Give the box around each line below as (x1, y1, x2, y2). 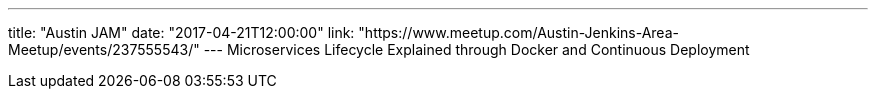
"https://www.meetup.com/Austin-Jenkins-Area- (358, 24, 679, 41)
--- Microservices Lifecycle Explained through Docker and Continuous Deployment (203, 41, 750, 58)
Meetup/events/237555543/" (8, 41, 200, 58)
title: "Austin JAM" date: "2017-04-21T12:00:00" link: (8, 24, 355, 41)
